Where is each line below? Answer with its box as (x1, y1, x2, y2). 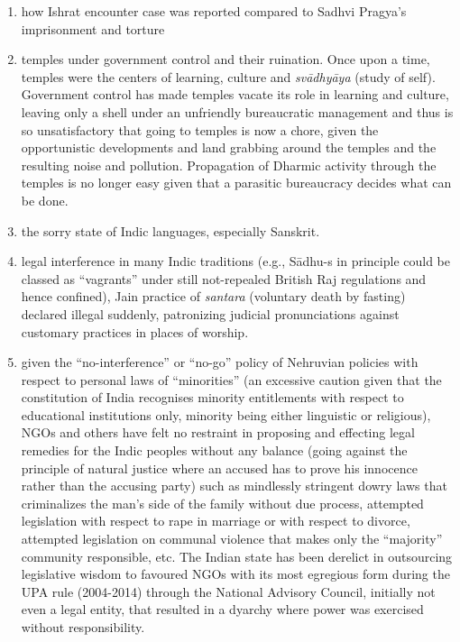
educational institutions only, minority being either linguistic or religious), (21, 405, 431, 424)
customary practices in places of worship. (21, 322, 249, 341)
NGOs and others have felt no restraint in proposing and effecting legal (21, 423, 415, 442)
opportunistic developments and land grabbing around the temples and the (21, 138, 437, 157)
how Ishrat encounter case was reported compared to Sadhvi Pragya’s (21, 2, 407, 20)
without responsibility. (21, 618, 145, 636)
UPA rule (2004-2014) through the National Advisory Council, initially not (21, 582, 436, 601)
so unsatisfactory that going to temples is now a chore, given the (21, 120, 379, 139)
